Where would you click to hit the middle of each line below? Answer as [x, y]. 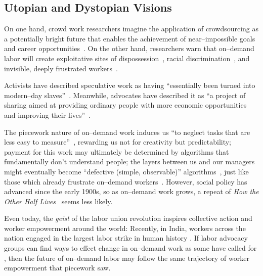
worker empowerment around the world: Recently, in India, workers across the [125, 228]
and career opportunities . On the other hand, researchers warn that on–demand [129, 48]
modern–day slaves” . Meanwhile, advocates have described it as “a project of [125, 95]
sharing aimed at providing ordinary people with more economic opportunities [125, 105]
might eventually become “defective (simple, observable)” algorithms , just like [126, 171]
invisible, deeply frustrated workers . [61, 68]
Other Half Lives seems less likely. [58, 201]
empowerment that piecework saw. [57, 268]
